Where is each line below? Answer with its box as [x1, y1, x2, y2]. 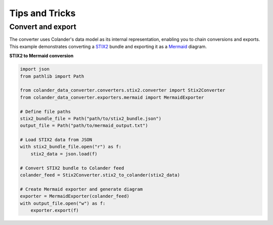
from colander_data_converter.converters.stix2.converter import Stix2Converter [20, 87, 225, 93]
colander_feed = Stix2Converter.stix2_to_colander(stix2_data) [20, 172, 180, 178]
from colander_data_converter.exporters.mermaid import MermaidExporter [20, 94, 204, 100]
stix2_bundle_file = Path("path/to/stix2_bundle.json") [20, 116, 162, 121]
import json [20, 66, 50, 72]
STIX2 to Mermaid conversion [9, 53, 74, 59]
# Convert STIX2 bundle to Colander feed [20, 165, 124, 171]
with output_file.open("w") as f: [20, 200, 106, 206]
